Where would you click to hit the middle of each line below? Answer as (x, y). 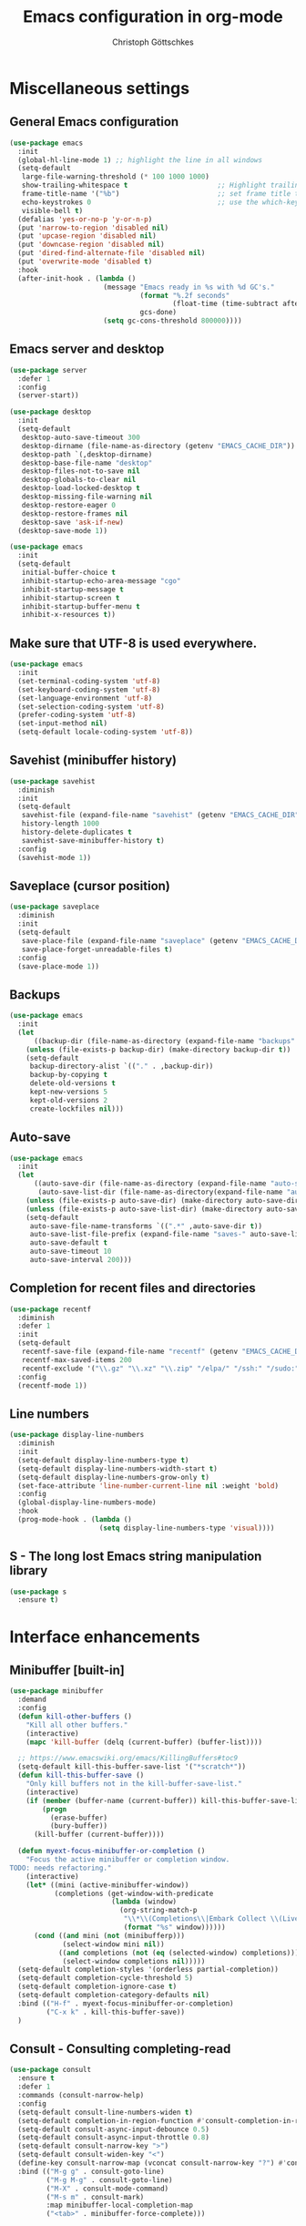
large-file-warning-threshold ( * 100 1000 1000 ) (115, 177)
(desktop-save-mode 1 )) (62, 530)
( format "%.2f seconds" (185, 295)
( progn (55, 1809)
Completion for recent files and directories (133, 1288)
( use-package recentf (51, 1309)
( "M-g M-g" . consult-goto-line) (109, 2180)
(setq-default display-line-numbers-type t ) (103, 1460)
